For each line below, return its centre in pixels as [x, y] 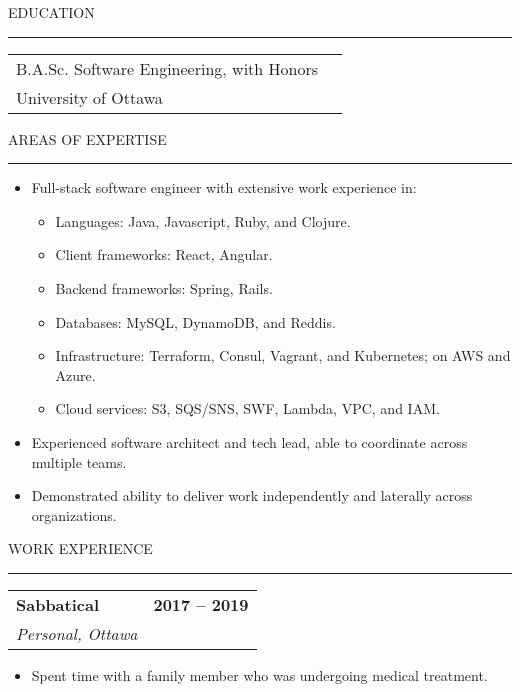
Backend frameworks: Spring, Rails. [164, 287]
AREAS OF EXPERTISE [87, 138]
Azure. [75, 374]
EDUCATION [51, 12]
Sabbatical [58, 604]
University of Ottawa [89, 97]
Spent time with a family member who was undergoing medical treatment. [259, 674]
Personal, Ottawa [77, 633]
